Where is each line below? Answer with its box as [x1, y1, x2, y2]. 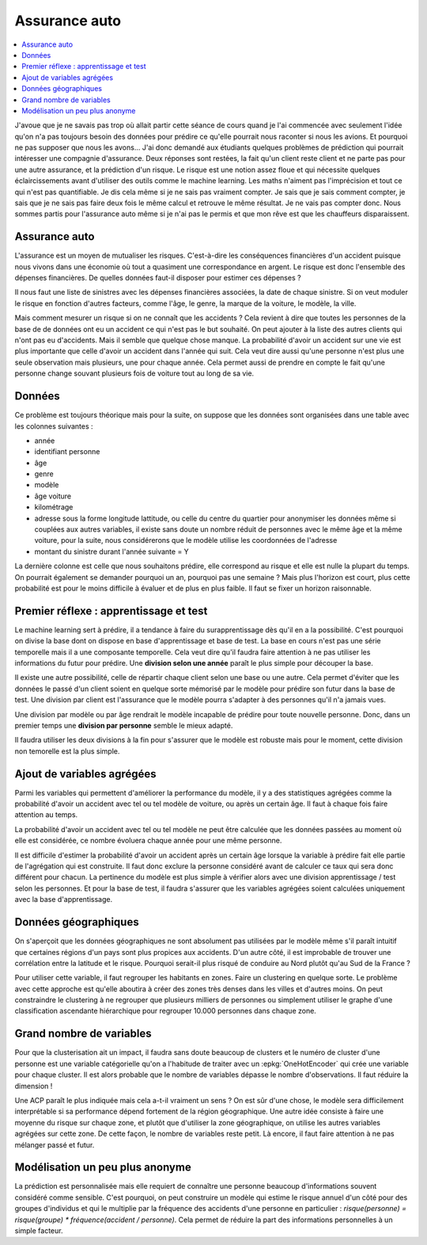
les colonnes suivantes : [14, 421, 94, 431]
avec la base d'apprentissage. [14, 895, 113, 904]
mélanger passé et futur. [14, 1140, 95, 1149]
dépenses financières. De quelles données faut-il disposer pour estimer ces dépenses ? [14, 273, 301, 283]
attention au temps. [14, 810, 78, 819]
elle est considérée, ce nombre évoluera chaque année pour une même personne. [14, 836, 282, 846]
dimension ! [14, 1081, 53, 1090]
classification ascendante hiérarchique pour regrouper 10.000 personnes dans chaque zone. [14, 1006, 316, 1016]
